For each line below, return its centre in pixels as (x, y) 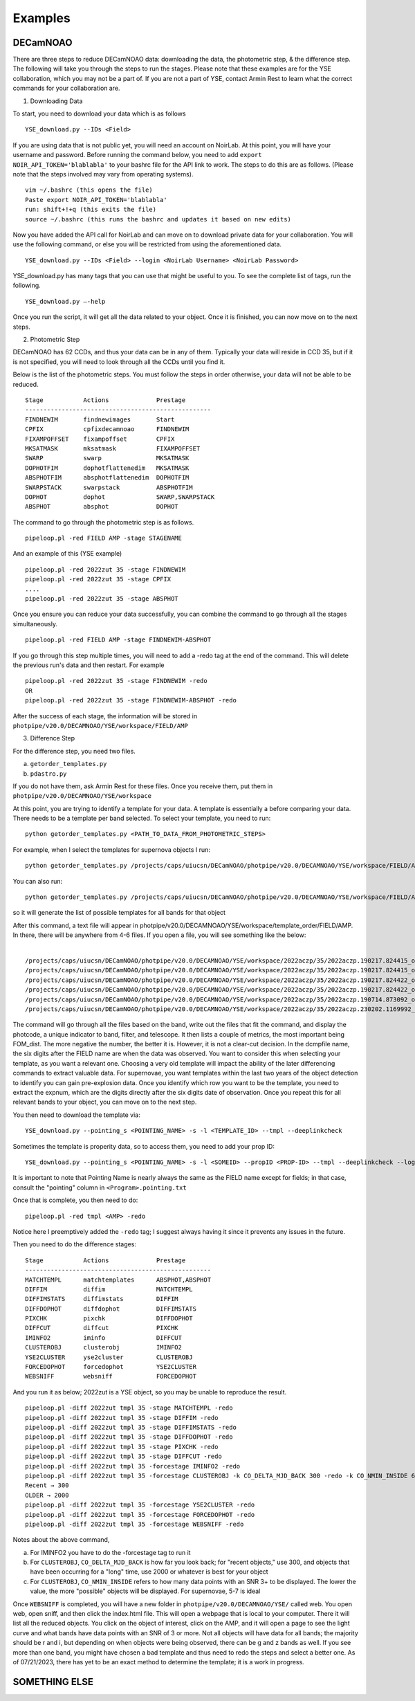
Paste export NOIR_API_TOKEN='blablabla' (96, 200)
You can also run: (38, 881)
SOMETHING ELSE (53, 1682)
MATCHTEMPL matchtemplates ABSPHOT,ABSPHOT (118, 1280)
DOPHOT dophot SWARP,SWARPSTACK (120, 497)
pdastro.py (48, 774)
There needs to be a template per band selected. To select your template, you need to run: (142, 818)
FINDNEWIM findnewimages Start (100, 419)
